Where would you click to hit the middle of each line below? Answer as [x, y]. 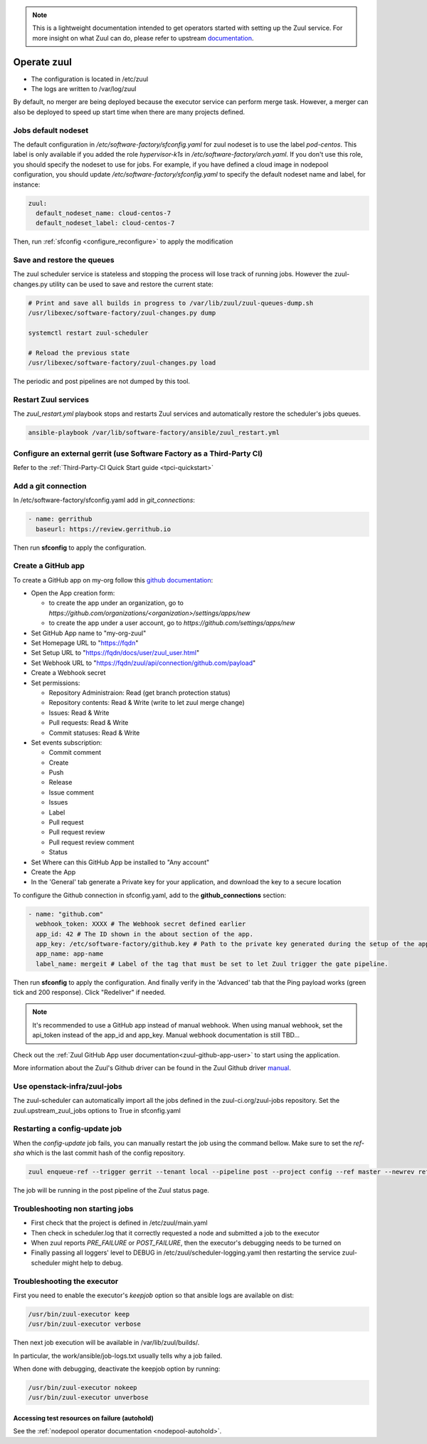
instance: [27, 184]
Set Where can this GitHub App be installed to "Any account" [120, 862]
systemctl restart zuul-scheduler [88, 333]
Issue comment [71, 792]
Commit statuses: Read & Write [94, 733]
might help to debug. [92, 1262]
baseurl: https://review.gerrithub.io [103, 529]
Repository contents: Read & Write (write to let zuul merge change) [147, 703]
